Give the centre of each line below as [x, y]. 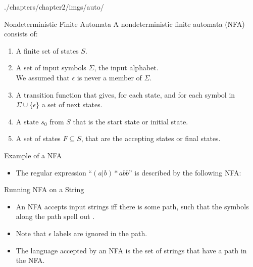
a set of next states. [72, 104]
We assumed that [43, 77]
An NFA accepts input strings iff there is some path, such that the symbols [132, 206]
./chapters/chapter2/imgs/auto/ [54, 7]
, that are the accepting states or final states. [151, 138]
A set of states [38, 138]
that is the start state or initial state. [131, 121]
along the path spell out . [55, 216]
